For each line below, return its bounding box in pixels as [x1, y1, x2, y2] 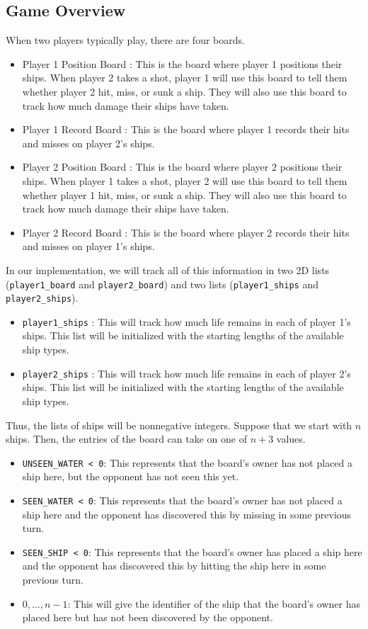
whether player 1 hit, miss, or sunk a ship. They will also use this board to [22, 187, 347, 202]
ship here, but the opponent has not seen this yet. [22, 469, 239, 484]
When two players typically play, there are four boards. [6, 33, 245, 47]
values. [276, 431, 306, 446]
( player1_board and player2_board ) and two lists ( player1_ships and [6, 276, 318, 291]
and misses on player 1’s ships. [22, 239, 155, 254]
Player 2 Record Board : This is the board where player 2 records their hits [22, 225, 350, 239]
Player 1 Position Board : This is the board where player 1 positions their [22, 56, 343, 71]
